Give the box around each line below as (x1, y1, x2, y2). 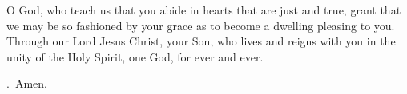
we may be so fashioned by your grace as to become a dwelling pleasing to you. (6, 17, 395, 33)
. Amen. (6, 75, 47, 92)
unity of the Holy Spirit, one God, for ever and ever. (6, 48, 264, 65)
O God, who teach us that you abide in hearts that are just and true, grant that (6, 2, 401, 18)
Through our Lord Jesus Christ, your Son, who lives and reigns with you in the (6, 33, 396, 49)
